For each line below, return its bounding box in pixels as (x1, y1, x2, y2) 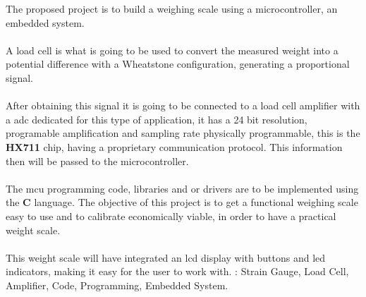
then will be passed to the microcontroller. (6, 153, 189, 168)
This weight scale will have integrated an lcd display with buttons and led (6, 250, 326, 265)
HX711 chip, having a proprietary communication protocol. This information (6, 139, 343, 154)
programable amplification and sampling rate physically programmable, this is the (6, 126, 360, 140)
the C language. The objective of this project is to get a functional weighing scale (6, 195, 358, 210)
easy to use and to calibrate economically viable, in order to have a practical (6, 208, 336, 223)
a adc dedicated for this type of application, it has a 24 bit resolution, (6, 111, 307, 126)
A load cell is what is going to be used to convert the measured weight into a (6, 42, 338, 57)
